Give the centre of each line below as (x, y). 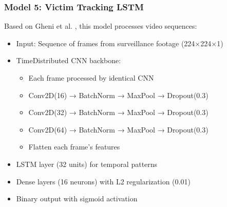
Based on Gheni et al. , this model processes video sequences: (101, 26)
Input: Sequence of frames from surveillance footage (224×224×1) (120, 43)
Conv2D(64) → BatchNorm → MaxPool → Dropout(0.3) (118, 129)
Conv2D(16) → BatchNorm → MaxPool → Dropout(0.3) (118, 95)
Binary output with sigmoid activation (77, 199)
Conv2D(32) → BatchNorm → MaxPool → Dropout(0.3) (118, 112)
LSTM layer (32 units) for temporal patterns (87, 164)
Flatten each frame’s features (74, 147)
